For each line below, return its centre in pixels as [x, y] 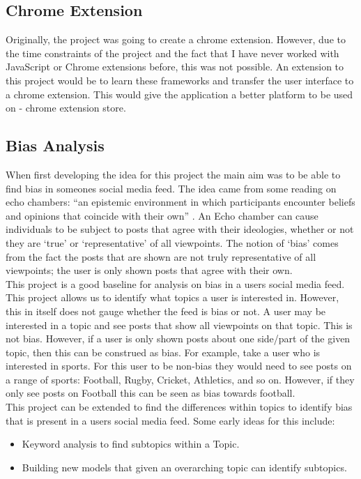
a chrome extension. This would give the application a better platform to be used [179, 94]
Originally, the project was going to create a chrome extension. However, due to [176, 39]
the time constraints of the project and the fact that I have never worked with [172, 53]
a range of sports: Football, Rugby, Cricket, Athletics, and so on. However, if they [180, 379]
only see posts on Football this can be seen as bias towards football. [151, 393]
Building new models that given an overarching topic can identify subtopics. [184, 467]
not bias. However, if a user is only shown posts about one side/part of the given [178, 339]
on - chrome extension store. [66, 108]
